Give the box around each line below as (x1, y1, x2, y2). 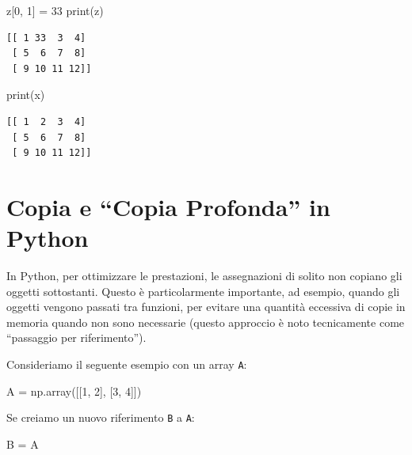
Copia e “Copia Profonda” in (6, 190, 330, 222)
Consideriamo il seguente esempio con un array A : (6, 356, 247, 373)
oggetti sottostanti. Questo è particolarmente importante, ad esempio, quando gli (6, 282, 400, 299)
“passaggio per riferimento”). (6, 329, 147, 346)
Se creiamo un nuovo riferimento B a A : (6, 409, 195, 426)
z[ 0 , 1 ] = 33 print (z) (6, 2, 104, 18)
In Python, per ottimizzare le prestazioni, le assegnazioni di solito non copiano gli (6, 267, 402, 284)
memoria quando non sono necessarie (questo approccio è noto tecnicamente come (6, 313, 405, 330)
